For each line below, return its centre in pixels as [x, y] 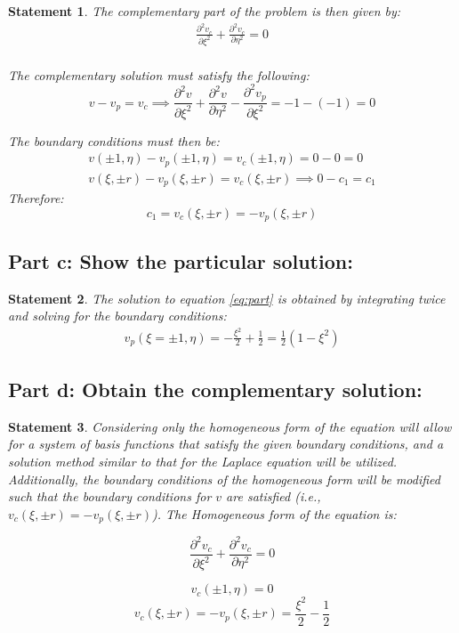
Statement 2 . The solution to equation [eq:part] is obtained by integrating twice [227, 298]
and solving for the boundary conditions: [117, 316]
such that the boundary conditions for [110, 496]
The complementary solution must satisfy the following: [159, 74]
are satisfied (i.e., [274, 496]
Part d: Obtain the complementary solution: [215, 390]
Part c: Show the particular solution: [181, 260]
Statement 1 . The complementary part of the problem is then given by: [205, 11]
